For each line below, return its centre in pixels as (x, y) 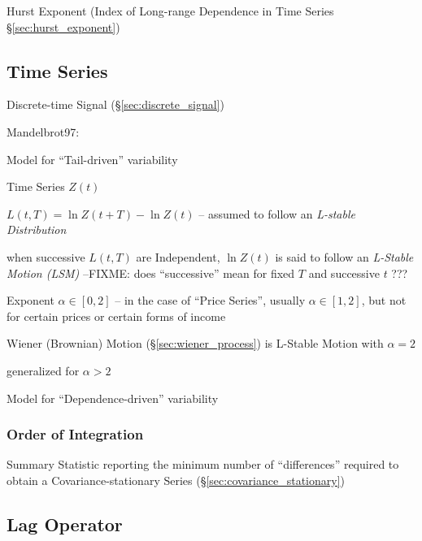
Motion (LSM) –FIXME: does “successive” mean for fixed (151, 273)
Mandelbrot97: (43, 131)
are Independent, (178, 256)
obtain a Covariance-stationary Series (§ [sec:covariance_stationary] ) (176, 480)
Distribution (37, 229)
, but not (384, 300)
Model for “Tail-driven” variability (92, 159)
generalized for (43, 370)
